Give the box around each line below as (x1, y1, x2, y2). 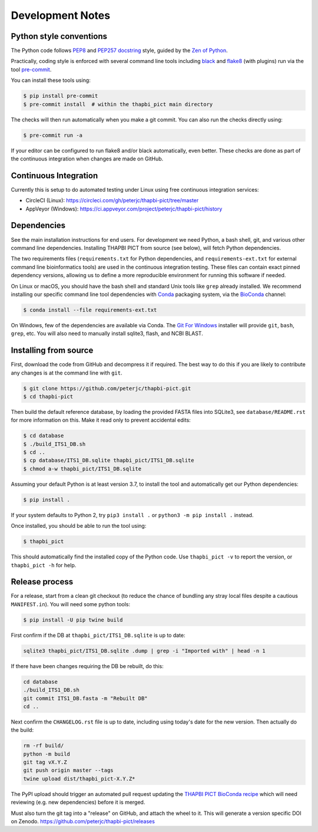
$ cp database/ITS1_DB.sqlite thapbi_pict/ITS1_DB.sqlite (23, 457, 194, 464)
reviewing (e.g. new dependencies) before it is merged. (11, 799, 145, 806)
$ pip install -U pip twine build (23, 616, 123, 623)
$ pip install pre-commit (23, 93, 98, 100)
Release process (11, 577, 74, 587)
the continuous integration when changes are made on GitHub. (11, 155, 164, 162)
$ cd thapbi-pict (23, 393, 74, 400)
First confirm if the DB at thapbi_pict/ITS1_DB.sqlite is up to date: (11, 632, 185, 639)
